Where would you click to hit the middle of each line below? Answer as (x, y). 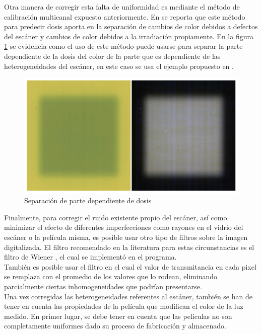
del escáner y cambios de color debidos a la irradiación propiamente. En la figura (129, 36)
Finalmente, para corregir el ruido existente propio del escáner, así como (116, 217)
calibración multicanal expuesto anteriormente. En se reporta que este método (125, 16)
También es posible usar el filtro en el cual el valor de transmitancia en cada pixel (130, 266)
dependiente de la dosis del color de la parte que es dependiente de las (112, 56)
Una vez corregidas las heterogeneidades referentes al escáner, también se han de (128, 296)
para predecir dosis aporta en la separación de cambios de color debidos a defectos (131, 26)
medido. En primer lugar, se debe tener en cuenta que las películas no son (118, 316)
